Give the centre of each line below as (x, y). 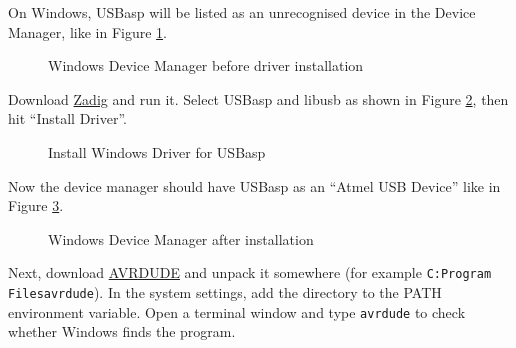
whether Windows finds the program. (122, 331)
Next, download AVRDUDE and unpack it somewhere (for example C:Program (250, 272)
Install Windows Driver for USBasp (157, 151)
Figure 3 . (36, 205)
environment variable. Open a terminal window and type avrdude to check (237, 311)
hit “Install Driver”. (67, 118)
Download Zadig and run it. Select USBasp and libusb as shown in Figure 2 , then (258, 98)
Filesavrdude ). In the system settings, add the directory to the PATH (225, 292)
